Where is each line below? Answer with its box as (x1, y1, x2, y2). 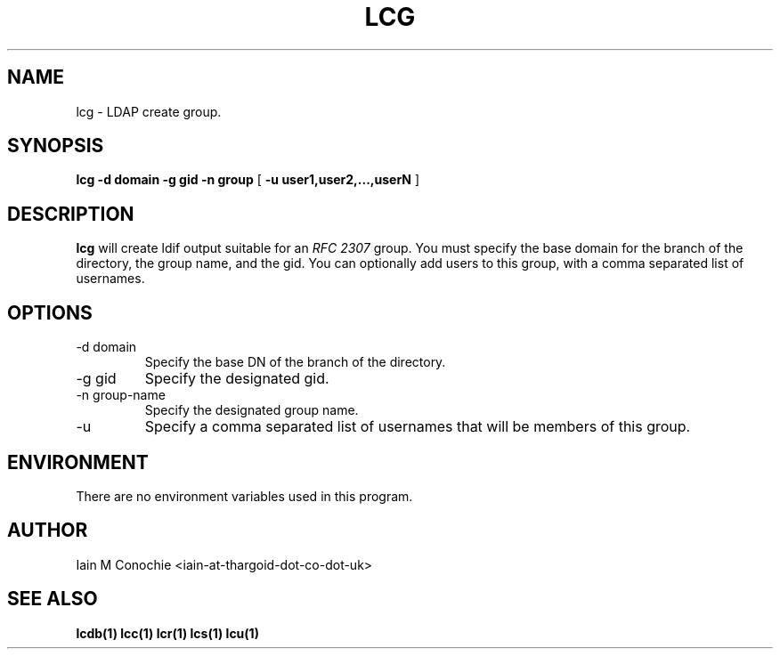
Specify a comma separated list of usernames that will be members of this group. (144, 417, 691, 436)
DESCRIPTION (7, 202, 134, 225)
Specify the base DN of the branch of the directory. (144, 354, 446, 370)
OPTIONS (7, 301, 93, 324)
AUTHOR (7, 519, 88, 542)
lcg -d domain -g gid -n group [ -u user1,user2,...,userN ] (76, 172, 420, 188)
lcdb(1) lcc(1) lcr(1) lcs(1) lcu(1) (76, 625, 259, 641)
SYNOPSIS (7, 134, 104, 158)
